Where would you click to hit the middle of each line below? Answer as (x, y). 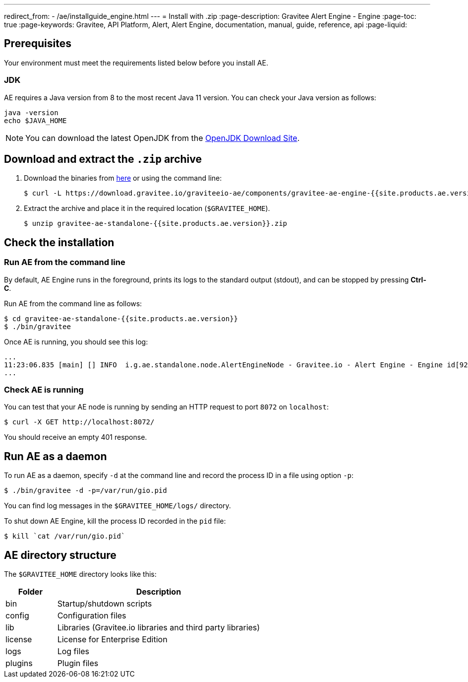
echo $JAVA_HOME (35, 120)
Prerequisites (38, 44)
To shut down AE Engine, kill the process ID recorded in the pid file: (115, 521)
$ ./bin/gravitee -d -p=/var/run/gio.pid (86, 491)
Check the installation (59, 242)
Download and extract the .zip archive (103, 159)
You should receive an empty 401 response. (76, 437)
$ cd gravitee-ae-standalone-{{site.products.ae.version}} (121, 318)
